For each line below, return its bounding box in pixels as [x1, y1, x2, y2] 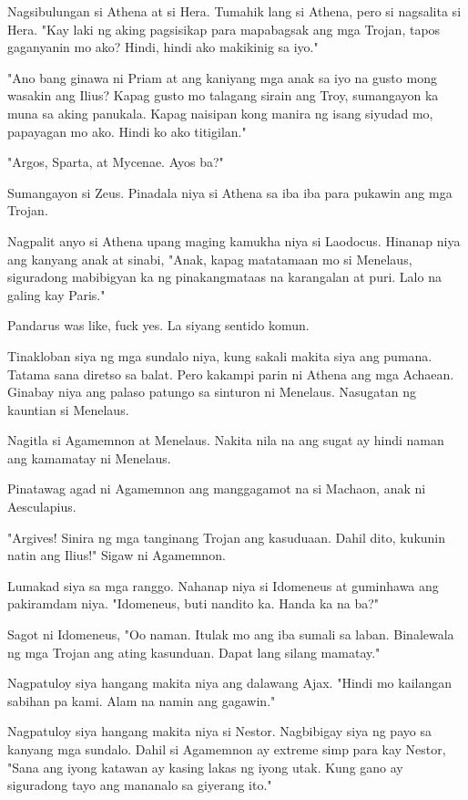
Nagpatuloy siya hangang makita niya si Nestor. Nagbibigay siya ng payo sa [7, 722, 432, 741]
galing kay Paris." [7, 285, 106, 304]
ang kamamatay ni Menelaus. [7, 448, 171, 467]
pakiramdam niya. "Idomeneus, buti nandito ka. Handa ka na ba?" [7, 594, 380, 613]
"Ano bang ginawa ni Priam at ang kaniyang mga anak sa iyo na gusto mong [7, 68, 437, 87]
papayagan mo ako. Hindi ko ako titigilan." [7, 121, 247, 140]
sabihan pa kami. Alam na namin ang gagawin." [7, 691, 276, 710]
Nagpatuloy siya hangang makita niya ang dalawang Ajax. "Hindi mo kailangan [7, 673, 452, 692]
